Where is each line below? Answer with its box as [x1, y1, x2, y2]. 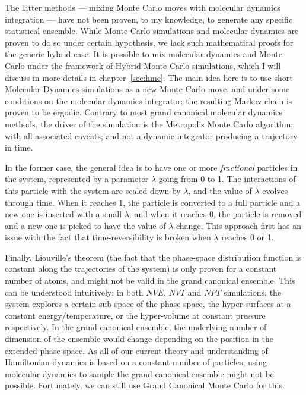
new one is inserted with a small [5, 208, 122, 220]
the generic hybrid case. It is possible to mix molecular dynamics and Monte [5, 48, 282, 60]
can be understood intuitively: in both [5, 286, 144, 298]
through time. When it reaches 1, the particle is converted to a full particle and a [5, 196, 301, 208]
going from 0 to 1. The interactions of [158, 173, 296, 185]
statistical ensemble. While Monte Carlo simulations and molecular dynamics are [5, 24, 299, 37]
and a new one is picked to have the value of [5, 219, 166, 231]
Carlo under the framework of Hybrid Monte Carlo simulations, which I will [5, 59, 281, 71]
